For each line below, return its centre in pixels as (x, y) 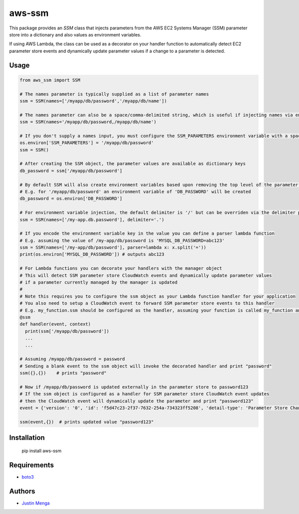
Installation (27, 438)
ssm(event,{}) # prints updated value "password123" (87, 422)
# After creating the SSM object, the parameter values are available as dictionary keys (133, 164)
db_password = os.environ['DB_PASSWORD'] (71, 199)
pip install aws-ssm (42, 451)
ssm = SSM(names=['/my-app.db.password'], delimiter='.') (92, 220)
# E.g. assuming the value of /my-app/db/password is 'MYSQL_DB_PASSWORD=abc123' (122, 240)
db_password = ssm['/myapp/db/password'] (71, 171)
